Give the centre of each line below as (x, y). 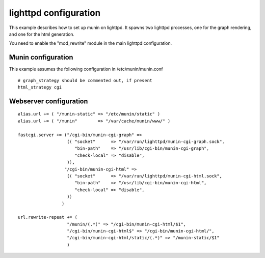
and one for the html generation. (42, 34)
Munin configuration (41, 57)
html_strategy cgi (40, 87)
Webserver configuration (49, 101)
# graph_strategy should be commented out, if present (85, 80)
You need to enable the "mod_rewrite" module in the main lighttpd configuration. (90, 43)
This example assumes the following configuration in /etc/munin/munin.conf (86, 69)
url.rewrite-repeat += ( (48, 217)
